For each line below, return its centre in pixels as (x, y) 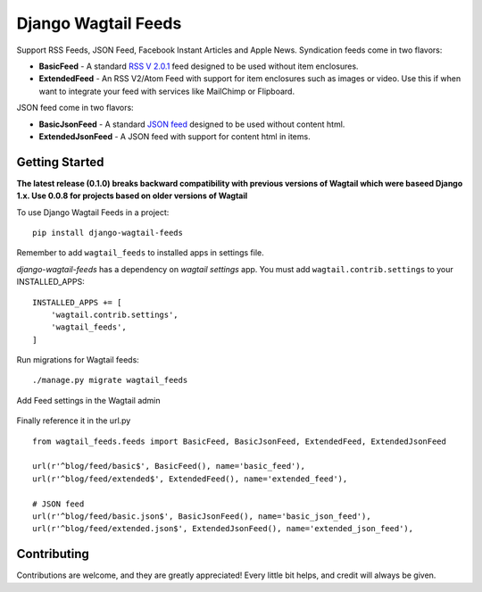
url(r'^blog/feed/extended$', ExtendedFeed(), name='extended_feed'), (190, 479)
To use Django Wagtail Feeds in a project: (93, 212)
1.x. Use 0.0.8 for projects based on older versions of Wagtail (132, 196)
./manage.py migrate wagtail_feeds (110, 380)
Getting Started (60, 162)
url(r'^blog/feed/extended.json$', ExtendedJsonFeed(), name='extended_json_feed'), (223, 529)
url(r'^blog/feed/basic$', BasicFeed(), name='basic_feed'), (169, 466)
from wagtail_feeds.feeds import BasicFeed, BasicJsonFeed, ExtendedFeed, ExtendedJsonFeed (239, 441)
